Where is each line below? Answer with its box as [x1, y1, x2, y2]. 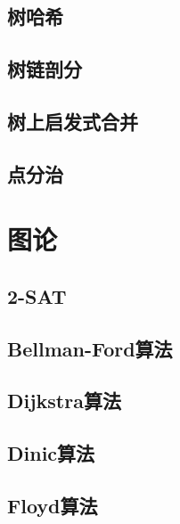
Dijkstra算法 [7, 387, 121, 414]
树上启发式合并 [7, 107, 138, 135]
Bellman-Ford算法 [7, 334, 173, 362]
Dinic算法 [7, 439, 95, 467]
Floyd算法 [7, 492, 98, 520]
